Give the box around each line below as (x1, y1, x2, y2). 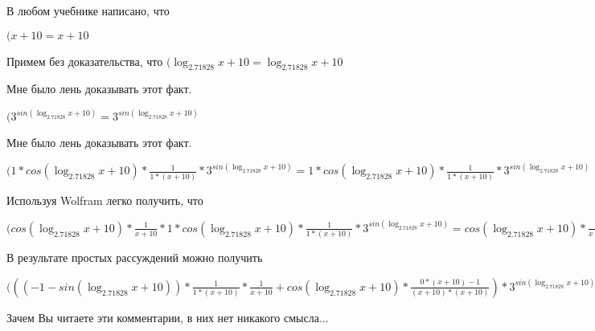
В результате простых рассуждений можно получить (6, 249, 263, 266)
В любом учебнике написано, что (6, 2, 170, 18)
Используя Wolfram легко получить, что (6, 191, 203, 208)
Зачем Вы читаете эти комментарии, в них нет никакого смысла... (6, 309, 329, 325)
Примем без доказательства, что (6, 52, 163, 69)
